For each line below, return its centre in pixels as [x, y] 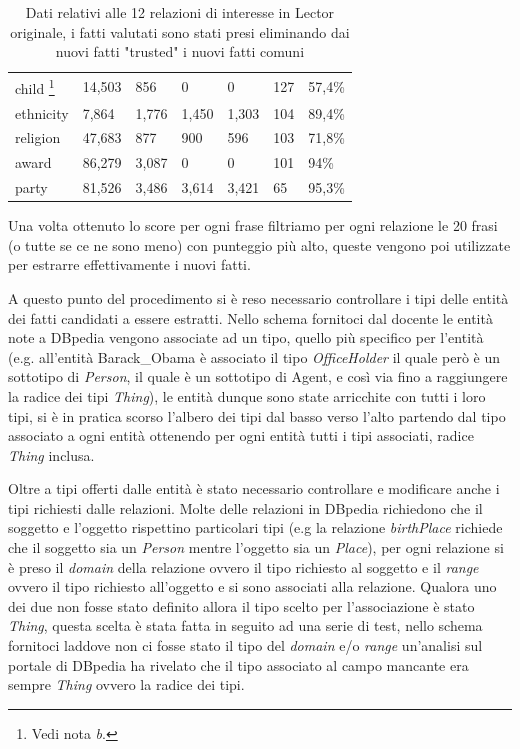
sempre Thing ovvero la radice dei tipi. [126, 684]
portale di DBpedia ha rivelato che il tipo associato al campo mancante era [238, 664]
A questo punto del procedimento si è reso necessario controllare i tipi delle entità [258, 297]
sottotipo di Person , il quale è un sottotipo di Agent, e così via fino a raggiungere [258, 376]
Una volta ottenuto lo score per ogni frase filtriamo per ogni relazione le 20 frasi [253, 225]
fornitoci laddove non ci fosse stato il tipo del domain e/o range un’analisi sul [245, 645]
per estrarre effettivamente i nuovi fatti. [129, 264]
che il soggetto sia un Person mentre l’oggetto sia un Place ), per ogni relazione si [256, 547]
